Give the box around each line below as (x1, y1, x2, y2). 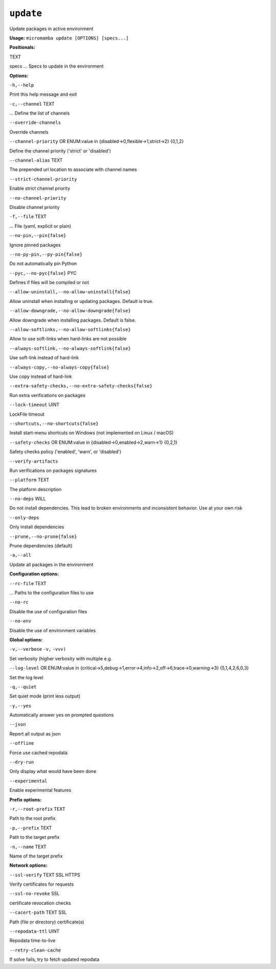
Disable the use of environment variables (9, 627, 96, 633)
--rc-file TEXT (9, 580, 47, 586)
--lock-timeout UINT (9, 402, 60, 408)
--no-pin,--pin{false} (9, 233, 66, 239)
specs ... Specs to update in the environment (9, 63, 104, 69)
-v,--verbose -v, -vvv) (9, 647, 66, 652)
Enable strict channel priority (9, 185, 71, 191)
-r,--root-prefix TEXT (9, 806, 66, 812)
